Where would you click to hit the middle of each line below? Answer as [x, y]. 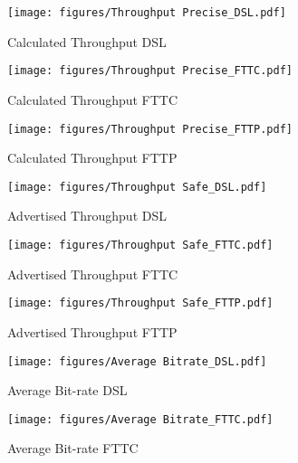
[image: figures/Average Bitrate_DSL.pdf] [137, 361]
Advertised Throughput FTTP [92, 331]
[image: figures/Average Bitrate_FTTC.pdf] [140, 419]
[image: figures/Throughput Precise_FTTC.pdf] [150, 71]
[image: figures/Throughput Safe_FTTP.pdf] [140, 303]
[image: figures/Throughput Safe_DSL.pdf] [137, 187]
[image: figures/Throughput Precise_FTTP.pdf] [150, 129]
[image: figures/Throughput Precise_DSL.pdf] [147, 13]
